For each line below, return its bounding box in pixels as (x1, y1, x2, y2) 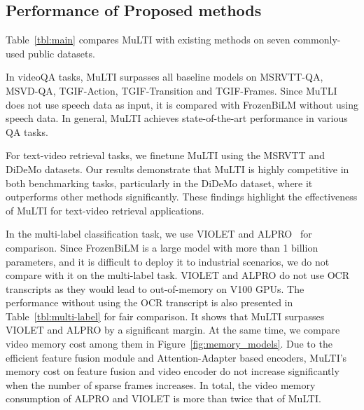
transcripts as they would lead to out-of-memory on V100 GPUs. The (6, 281, 304, 296)
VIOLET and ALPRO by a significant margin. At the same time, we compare (6, 322, 340, 337)
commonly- (293, 32, 341, 47)
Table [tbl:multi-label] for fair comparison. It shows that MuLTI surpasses (6, 308, 325, 323)
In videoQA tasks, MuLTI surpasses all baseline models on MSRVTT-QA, (6, 69, 323, 84)
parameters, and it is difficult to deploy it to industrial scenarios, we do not (6, 254, 330, 268)
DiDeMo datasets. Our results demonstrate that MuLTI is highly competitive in (6, 161, 349, 176)
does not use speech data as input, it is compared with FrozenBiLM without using (6, 97, 358, 111)
